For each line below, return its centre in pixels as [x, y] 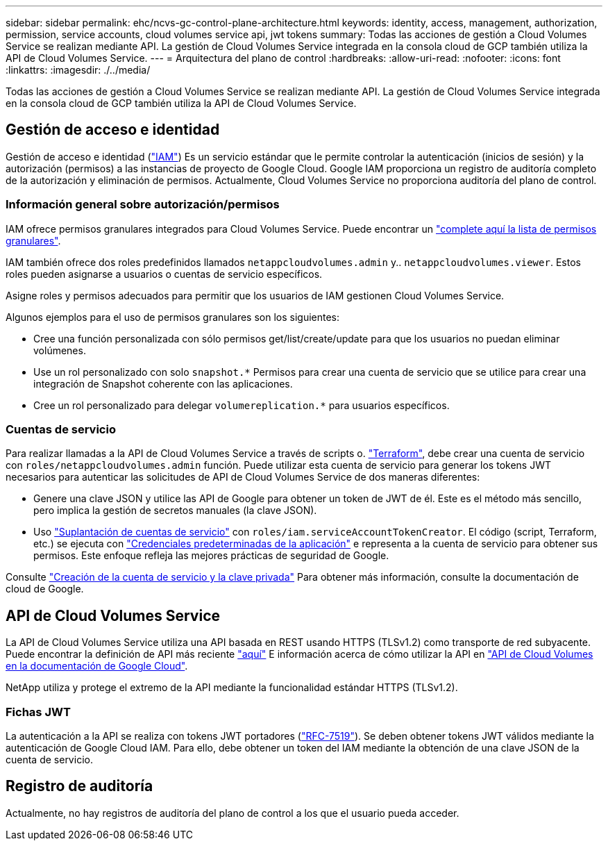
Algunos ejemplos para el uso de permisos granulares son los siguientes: [173, 317]
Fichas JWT [38, 712]
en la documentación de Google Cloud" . [97, 666]
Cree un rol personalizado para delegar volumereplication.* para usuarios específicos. [242, 405]
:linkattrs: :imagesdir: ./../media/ [78, 70]
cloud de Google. [45, 589]
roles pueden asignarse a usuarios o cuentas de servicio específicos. [164, 274]
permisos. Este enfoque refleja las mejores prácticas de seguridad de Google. [211, 556]
